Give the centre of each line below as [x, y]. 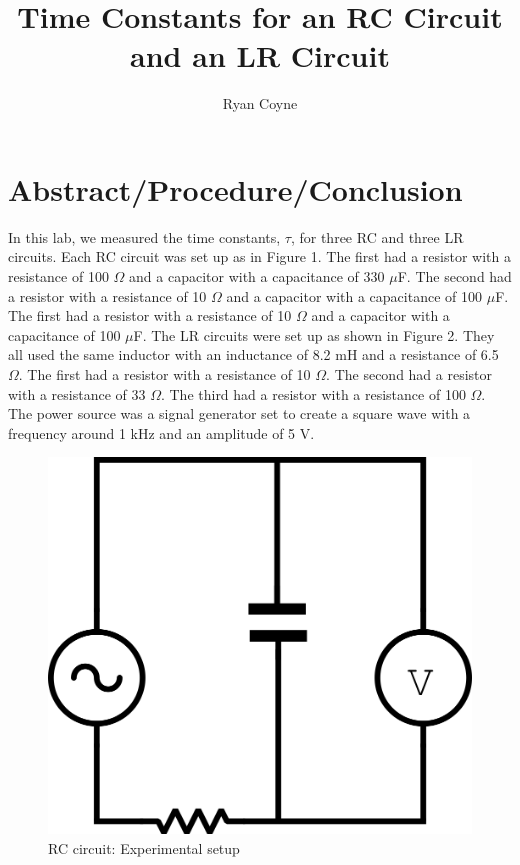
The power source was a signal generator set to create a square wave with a [239, 413]
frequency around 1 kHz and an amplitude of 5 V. [161, 432]
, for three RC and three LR [377, 236]
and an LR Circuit [260, 55]
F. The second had [454, 276]
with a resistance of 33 [77, 393]
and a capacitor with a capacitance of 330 [257, 276]
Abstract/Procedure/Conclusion [235, 188]
